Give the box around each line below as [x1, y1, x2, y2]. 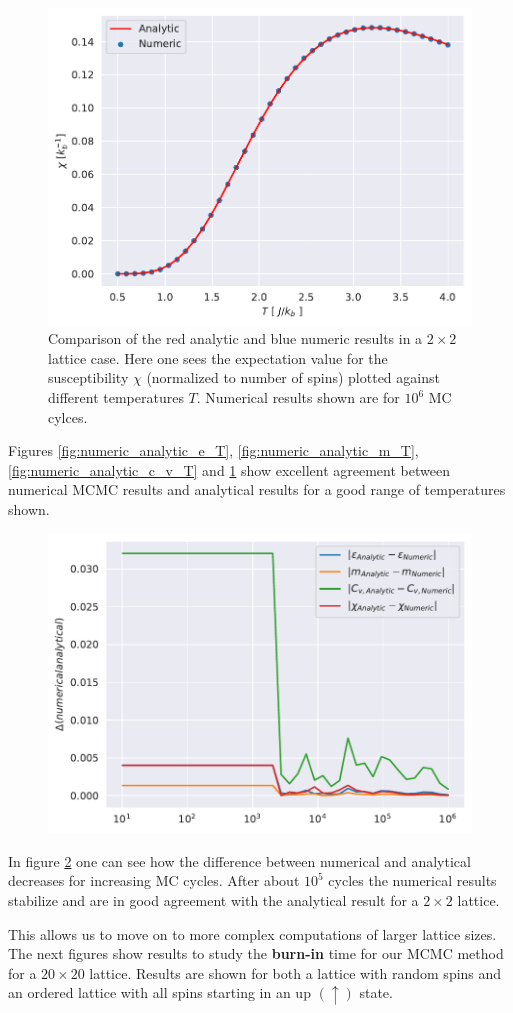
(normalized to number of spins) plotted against [146, 367, 440, 388]
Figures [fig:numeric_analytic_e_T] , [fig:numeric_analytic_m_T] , [8, 440, 419, 461]
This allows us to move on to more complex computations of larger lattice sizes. [8, 923, 497, 944]
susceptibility [48, 367, 129, 388]
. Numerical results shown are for [196, 387, 400, 408]
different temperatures [48, 387, 184, 408]
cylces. [48, 406, 88, 427]
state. [359, 982, 393, 1003]
